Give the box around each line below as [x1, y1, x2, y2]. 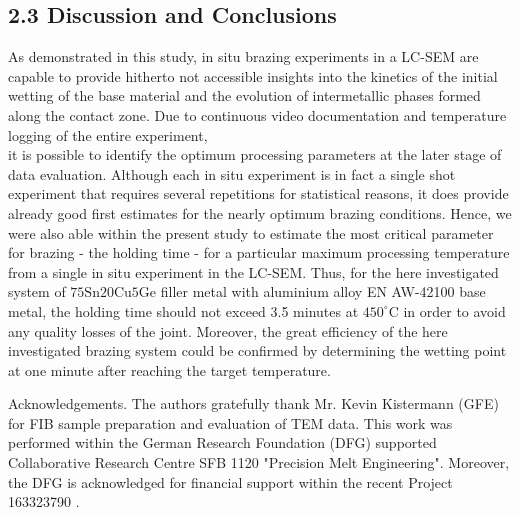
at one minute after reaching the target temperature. [8, 359, 331, 380]
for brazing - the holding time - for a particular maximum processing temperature [8, 242, 510, 263]
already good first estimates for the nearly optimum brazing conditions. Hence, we [8, 202, 512, 223]
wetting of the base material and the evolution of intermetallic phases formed [8, 85, 481, 106]
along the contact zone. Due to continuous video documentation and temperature [8, 104, 507, 125]
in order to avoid [403, 300, 506, 321]
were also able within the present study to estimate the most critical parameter [8, 222, 494, 243]
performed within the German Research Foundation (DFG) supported [8, 432, 437, 453]
